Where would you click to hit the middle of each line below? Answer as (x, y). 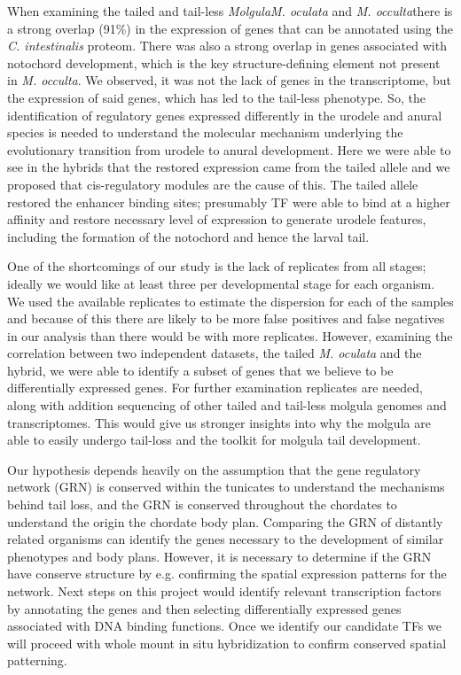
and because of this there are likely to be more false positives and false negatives (226, 318)
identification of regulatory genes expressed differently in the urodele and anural (225, 115)
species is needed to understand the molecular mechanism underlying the (205, 132)
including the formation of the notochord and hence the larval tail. (188, 236)
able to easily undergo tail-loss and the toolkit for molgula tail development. (214, 440)
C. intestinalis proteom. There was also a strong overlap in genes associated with (227, 46)
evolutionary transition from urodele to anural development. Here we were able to (229, 149)
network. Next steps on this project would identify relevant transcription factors (224, 591)
